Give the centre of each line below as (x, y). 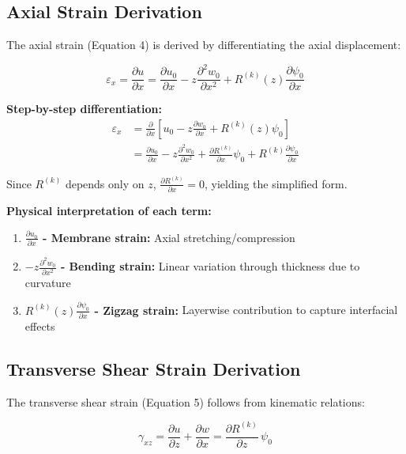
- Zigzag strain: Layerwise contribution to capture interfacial (246, 310)
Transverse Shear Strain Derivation (154, 368)
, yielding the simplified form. (276, 183)
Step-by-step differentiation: (84, 109)
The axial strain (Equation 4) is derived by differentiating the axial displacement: (204, 45)
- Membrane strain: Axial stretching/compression (169, 237)
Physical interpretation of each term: (109, 211)
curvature (48, 282)
